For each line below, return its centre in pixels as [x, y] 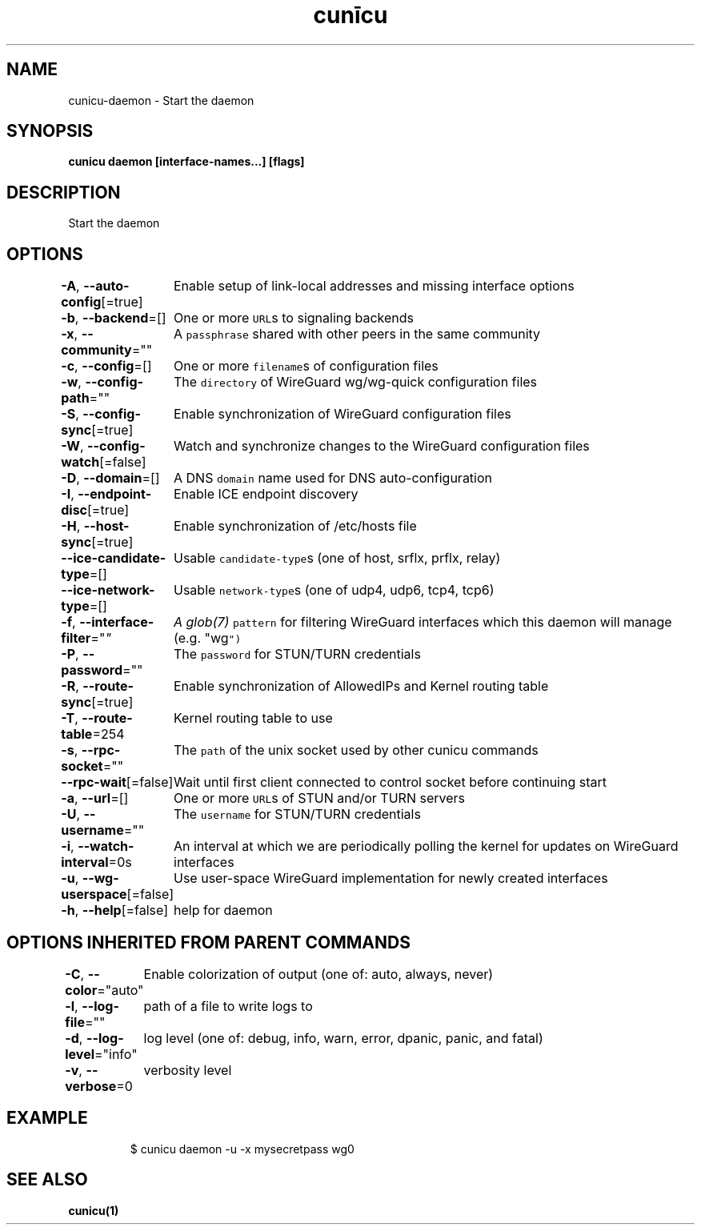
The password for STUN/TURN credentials [297, 654]
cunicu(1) [94, 1210]
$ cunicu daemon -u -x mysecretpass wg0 [242, 1149]
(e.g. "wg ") [208, 638]
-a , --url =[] [95, 798]
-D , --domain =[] [110, 478]
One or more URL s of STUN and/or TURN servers [319, 798]
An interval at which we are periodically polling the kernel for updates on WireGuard [426, 846]
